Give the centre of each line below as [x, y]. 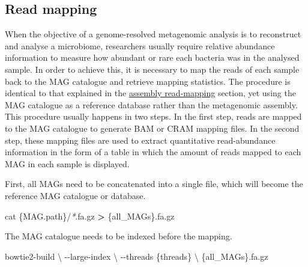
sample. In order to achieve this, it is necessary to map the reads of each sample [152, 69]
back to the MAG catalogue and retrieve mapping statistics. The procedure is [148, 81]
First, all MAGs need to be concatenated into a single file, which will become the [154, 184]
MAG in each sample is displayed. [67, 163]
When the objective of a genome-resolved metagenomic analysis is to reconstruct [153, 34]
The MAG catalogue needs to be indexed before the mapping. [119, 236]
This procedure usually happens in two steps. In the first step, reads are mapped [153, 116]
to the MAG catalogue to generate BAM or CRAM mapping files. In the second [152, 128]
